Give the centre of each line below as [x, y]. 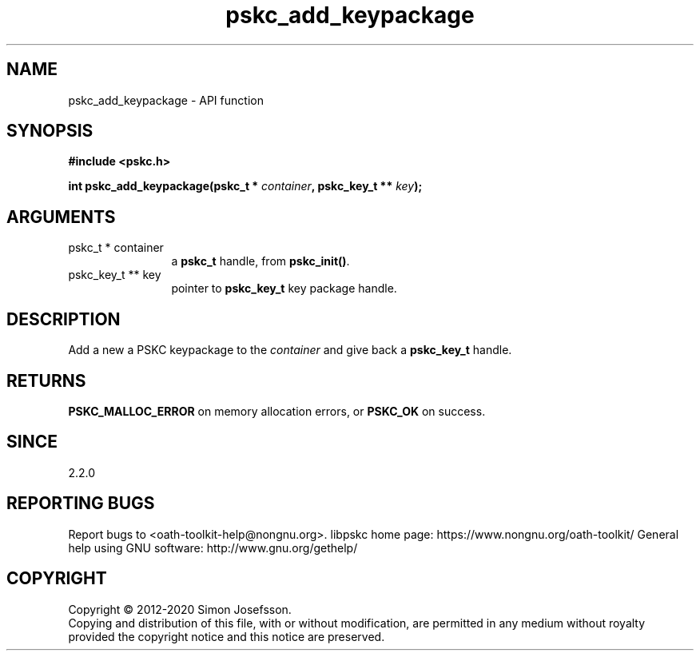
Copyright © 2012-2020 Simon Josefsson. [180, 609]
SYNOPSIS [50, 131]
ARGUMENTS [61, 217]
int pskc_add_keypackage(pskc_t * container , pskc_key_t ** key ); [245, 186]
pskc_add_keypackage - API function [166, 100]
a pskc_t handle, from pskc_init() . [261, 261]
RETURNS [46, 380]
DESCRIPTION [64, 319]
